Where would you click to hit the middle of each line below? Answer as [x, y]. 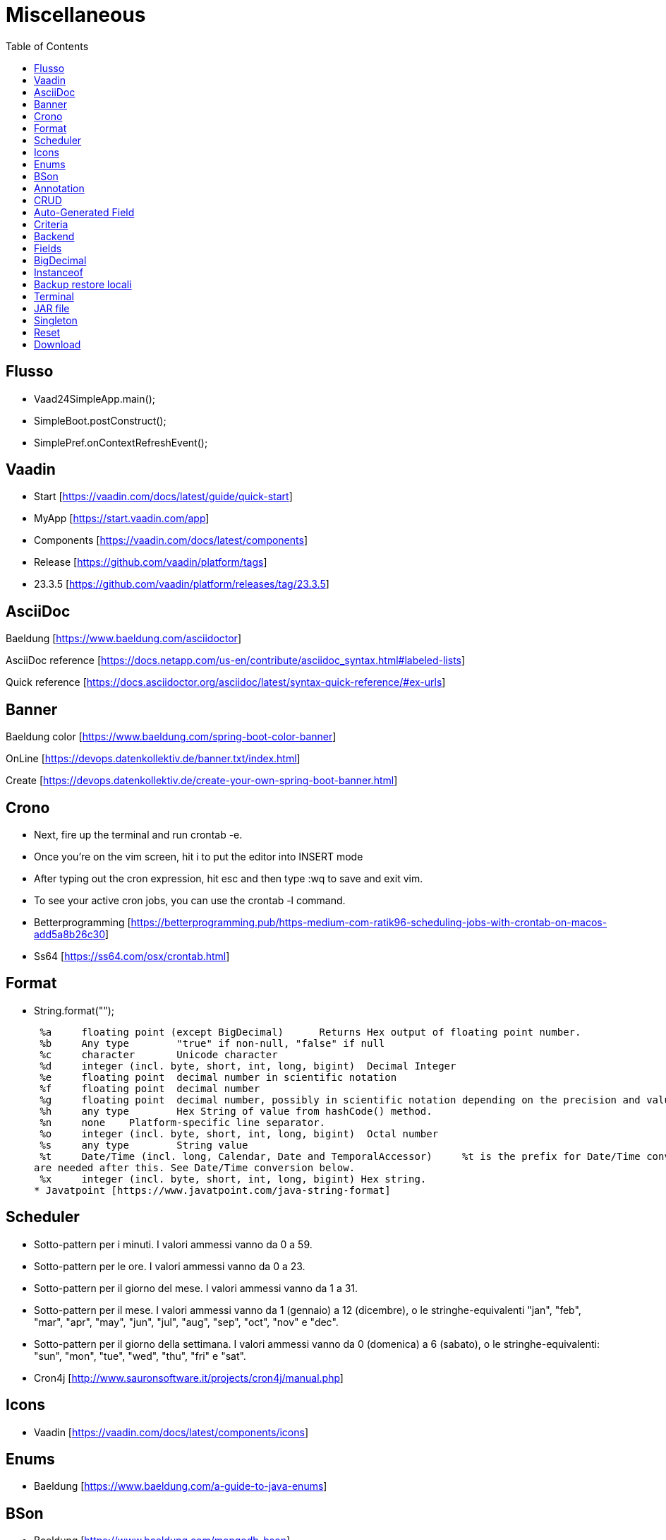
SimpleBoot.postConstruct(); [100, 420]
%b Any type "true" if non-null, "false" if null [212, 1043]
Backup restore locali [83, 284]
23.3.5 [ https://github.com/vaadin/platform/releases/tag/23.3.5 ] [182, 584]
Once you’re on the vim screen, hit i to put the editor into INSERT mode [199, 856]
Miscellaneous [76, 15]
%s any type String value [144, 1145]
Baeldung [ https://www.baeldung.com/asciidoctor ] [124, 639]
